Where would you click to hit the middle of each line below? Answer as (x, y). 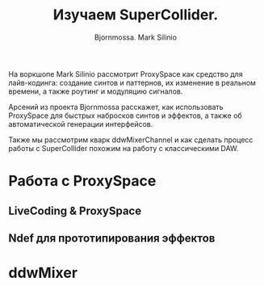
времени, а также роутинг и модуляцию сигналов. (96, 91)
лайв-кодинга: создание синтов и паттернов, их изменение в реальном (132, 82)
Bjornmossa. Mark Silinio (136, 37)
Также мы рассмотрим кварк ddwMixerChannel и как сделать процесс (131, 140)
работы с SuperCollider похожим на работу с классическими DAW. (124, 148)
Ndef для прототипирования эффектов (112, 238)
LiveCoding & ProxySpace (75, 210)
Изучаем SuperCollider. (136, 15)
